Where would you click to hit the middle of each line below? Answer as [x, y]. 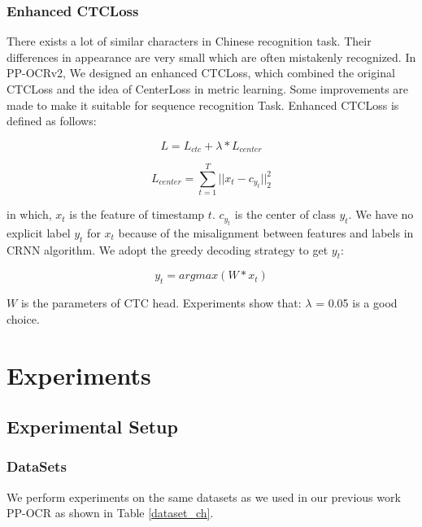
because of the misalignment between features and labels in [266, 232]
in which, [29, 214]
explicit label [39, 232]
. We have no [381, 214]
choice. [23, 318]
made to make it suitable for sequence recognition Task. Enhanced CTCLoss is [203, 105]
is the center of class [285, 214]
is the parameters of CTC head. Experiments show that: [161, 303]
